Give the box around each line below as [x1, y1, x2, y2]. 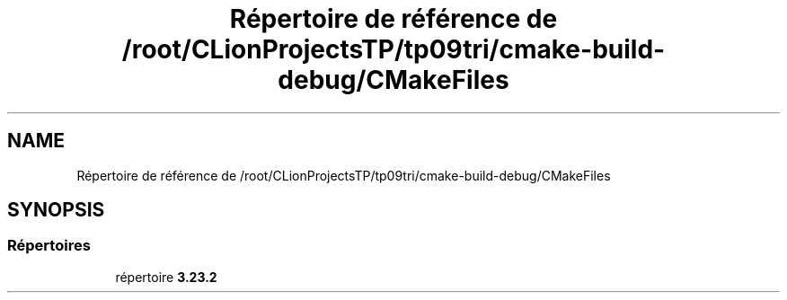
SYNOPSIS [7, 199, 105, 222]
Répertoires [7, 236, 91, 255]
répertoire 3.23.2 [115, 269, 217, 285]
